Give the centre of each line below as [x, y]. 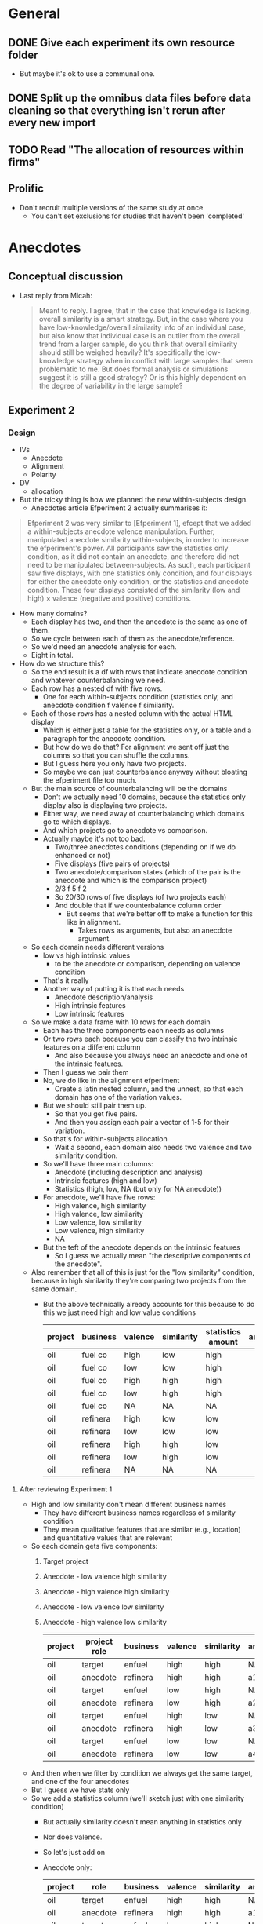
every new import [52, 123]
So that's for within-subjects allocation [105, 1139]
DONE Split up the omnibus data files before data [130, 99]
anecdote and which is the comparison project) [131, 881]
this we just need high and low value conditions [119, 1312]
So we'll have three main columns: [98, 1164]
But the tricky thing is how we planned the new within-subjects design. [133, 500]
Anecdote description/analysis [104, 997]
